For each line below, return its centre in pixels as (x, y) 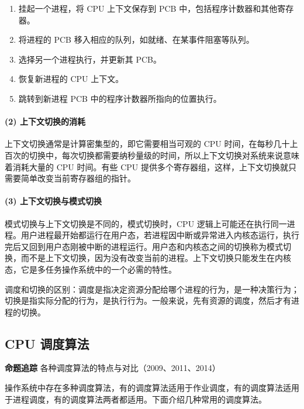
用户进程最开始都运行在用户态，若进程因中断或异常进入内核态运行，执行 (160, 235)
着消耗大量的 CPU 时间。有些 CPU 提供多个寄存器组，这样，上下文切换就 (146, 166)
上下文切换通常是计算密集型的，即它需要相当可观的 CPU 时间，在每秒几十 (147, 144)
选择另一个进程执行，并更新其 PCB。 (90, 59)
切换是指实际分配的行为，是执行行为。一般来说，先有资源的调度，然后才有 (148, 300)
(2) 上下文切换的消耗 (45, 121)
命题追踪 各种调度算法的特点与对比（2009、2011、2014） (113, 368)
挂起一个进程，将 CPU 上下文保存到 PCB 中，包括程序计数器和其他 (148, 8)
